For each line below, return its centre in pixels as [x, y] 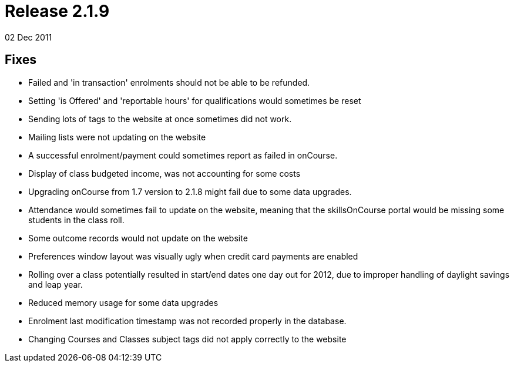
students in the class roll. [76, 220]
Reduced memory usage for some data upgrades [123, 302]
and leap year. [56, 284]
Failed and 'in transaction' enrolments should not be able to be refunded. [169, 82]
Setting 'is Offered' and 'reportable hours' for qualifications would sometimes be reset [195, 100]
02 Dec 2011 [28, 37]
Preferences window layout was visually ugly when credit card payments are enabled [193, 256]
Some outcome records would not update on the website [138, 238]
